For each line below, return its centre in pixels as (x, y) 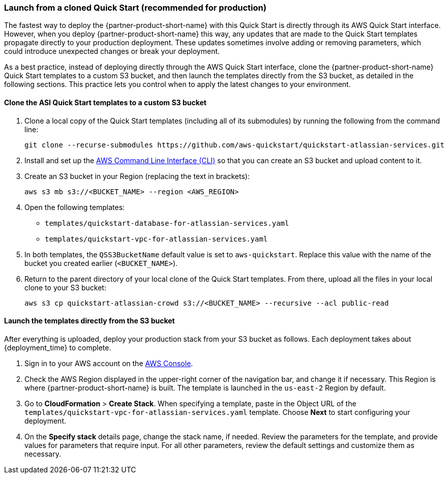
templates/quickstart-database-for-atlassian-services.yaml (167, 223)
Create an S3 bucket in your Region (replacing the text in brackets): (137, 176)
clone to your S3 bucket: (65, 287)
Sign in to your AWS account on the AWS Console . (109, 363)
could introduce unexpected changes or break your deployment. (112, 51)
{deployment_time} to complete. (58, 347)
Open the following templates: (75, 207)
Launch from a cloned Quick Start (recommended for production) (135, 8)
